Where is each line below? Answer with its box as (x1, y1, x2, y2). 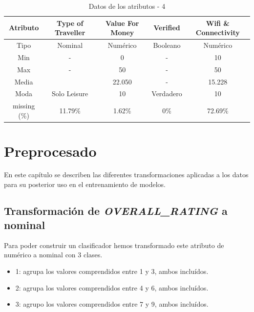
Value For (106, 18, 139, 28)
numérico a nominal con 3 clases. (4, 250, 103, 260)
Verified (153, 22, 180, 33)
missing (12, 101, 35, 111)
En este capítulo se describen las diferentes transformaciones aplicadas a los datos (4, 169, 249, 180)
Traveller (55, 27, 85, 38)
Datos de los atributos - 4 (88, 1, 166, 11)
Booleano (153, 40, 181, 50)
